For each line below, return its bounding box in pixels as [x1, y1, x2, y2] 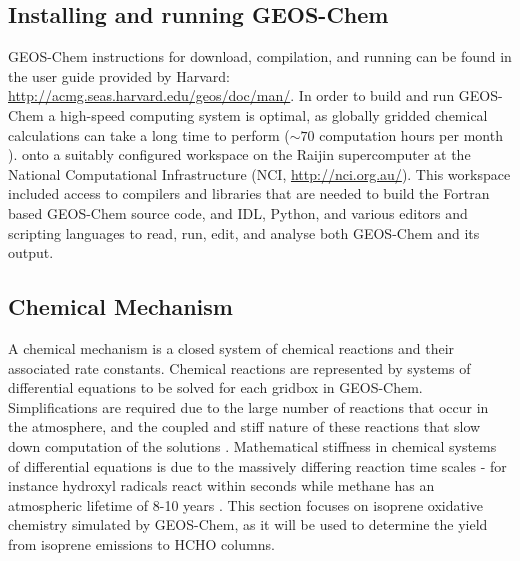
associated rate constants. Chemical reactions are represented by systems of [8, 357, 471, 378]
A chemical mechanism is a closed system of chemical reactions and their [8, 337, 455, 358]
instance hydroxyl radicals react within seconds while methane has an [8, 475, 435, 496]
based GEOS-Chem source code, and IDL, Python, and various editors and [8, 202, 468, 223]
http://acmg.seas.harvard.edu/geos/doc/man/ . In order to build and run [8, 85, 455, 106]
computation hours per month [319, 124, 503, 145]
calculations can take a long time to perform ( [8, 124, 290, 145]
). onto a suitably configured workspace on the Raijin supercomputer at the [8, 144, 471, 165]
